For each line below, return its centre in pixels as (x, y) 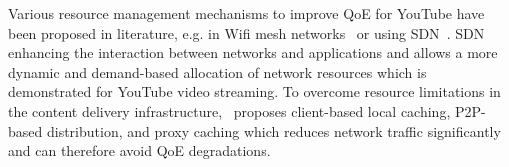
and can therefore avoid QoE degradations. (139, 150)
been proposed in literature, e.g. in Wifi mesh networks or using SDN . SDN (246, 32)
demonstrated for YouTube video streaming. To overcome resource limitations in (254, 91)
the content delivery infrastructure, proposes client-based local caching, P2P (245, 110)
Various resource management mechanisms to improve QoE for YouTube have (246, 13)
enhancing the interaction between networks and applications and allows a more (253, 52)
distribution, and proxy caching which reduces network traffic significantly (273, 130)
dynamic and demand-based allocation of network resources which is (217, 71)
